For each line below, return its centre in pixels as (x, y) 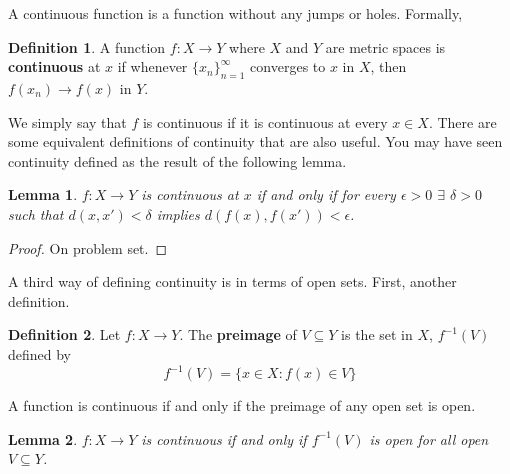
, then (388, 66)
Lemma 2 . (43, 438)
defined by (40, 353)
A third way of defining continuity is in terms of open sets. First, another (232, 281)
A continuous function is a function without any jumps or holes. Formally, (235, 13)
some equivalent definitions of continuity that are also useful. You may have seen (255, 141)
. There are (462, 121)
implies (178, 213)
